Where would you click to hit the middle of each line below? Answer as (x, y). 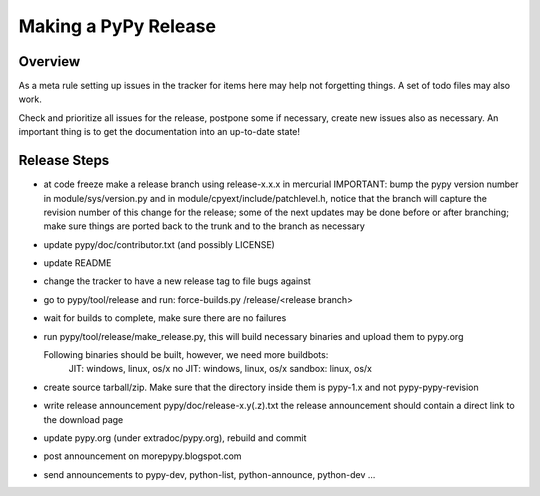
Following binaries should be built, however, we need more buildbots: (186, 355)
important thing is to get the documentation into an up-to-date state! (159, 132)
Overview (49, 61)
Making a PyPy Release (117, 26)
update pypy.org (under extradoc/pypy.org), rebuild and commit (175, 438)
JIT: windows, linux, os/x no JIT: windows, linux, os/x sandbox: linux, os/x (220, 369)
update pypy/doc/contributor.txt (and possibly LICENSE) (159, 244)
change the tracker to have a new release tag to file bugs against (177, 281)
